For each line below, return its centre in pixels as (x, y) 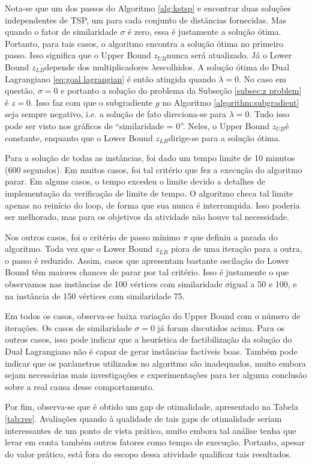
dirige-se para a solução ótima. (224, 137)
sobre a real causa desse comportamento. (80, 386)
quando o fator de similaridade (61, 32)
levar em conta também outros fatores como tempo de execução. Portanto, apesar (155, 442)
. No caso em (263, 78)
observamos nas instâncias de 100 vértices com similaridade (114, 284)
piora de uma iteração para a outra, (236, 249)
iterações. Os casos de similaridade (68, 327)
